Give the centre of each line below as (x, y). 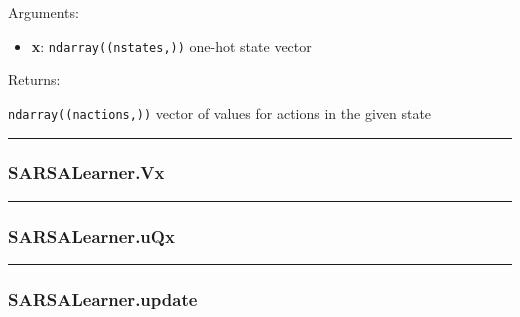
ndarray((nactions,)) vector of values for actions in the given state (220, 112)
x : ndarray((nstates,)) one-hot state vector (171, 45)
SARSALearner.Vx (86, 172)
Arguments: (43, 12)
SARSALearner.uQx (91, 235)
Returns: (34, 79)
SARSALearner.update (103, 298)
